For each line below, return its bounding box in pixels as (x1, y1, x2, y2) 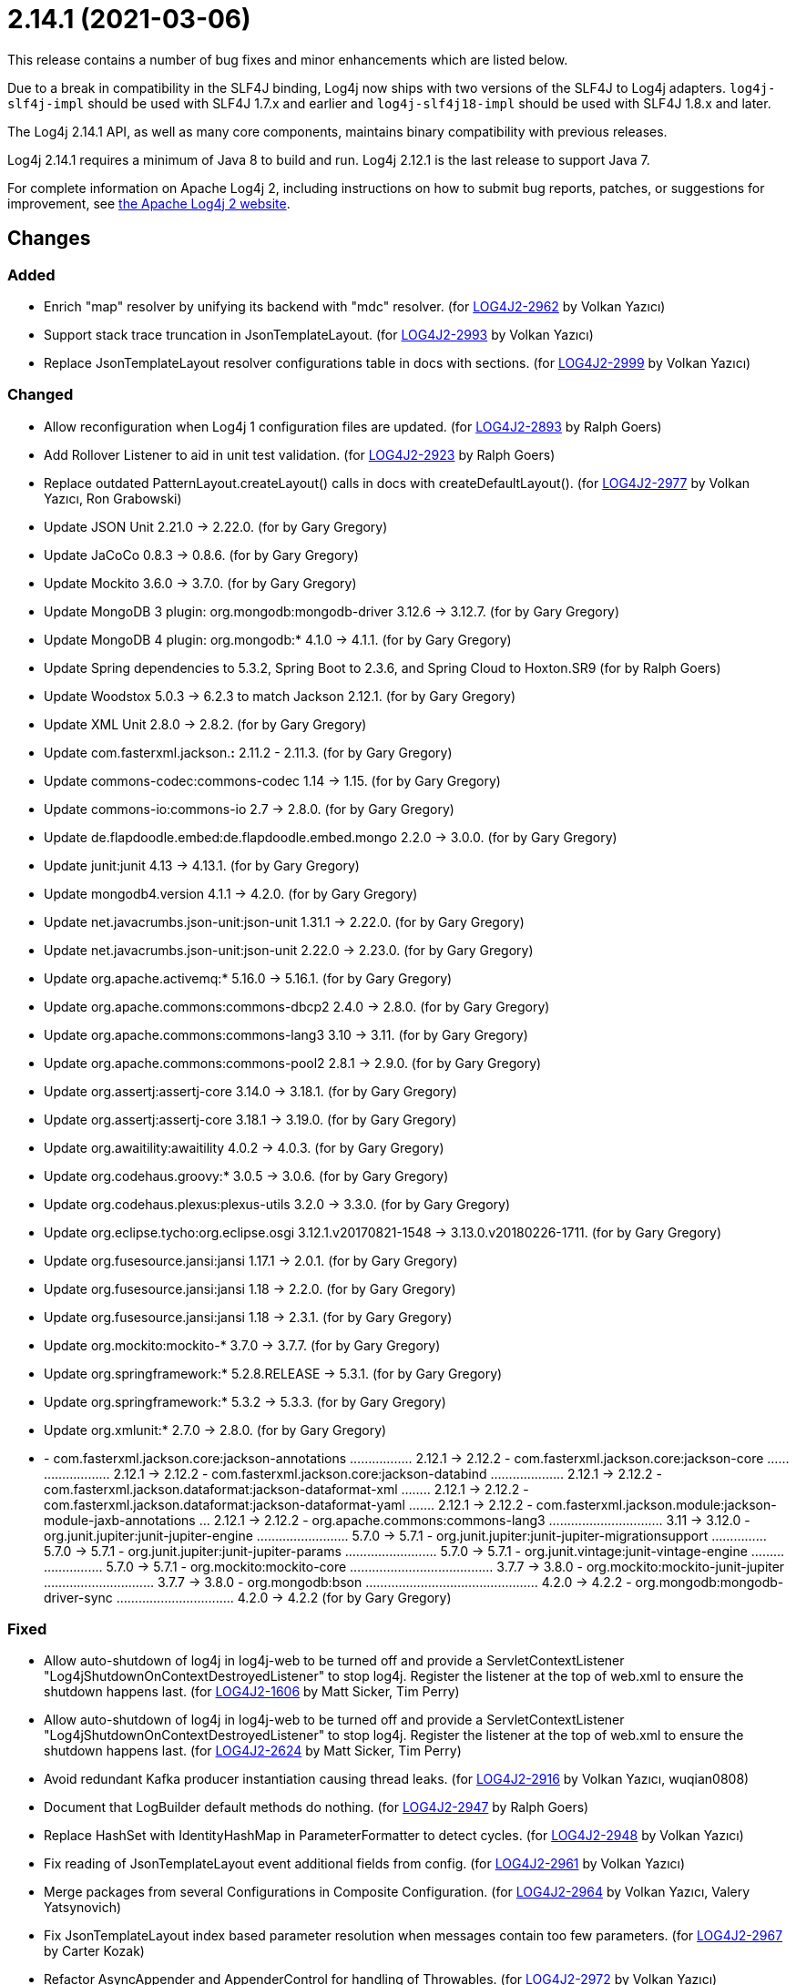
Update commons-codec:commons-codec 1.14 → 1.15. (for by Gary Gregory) (44, 772, 501, 789)
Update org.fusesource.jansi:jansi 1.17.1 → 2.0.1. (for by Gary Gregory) (44, 1252, 458, 1268)
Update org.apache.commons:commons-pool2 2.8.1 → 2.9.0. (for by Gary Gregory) (44, 1054, 542, 1071)
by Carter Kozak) (44, 1943, 145, 1960)
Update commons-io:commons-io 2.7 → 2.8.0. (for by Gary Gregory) (44, 800, 454, 817)
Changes (7, 227, 91, 250)
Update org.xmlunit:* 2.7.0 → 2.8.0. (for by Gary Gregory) (44, 1421, 387, 1438)
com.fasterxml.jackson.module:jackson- (536, 1496, 777, 1512)
